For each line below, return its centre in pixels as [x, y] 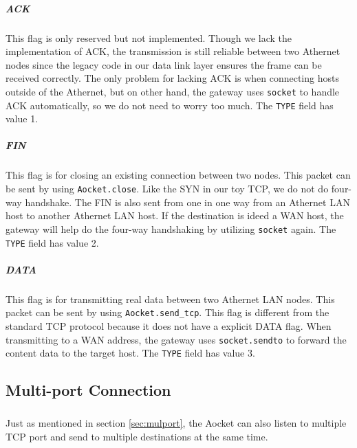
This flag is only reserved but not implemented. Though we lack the [149, 37]
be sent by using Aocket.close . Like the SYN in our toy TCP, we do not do [167, 188]
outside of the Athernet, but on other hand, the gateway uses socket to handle [173, 91]
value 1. [22, 119]
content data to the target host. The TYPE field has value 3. [130, 353]
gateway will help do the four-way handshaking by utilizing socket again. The [171, 228]
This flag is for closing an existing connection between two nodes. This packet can [178, 175]
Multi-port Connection [88, 390]
